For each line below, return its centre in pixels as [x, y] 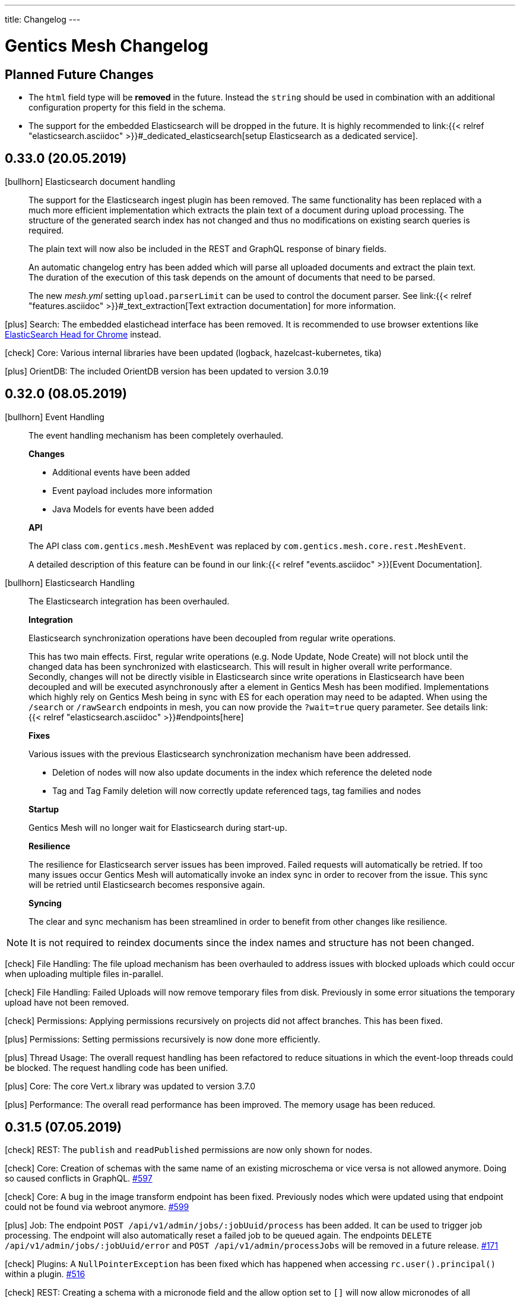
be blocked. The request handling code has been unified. [117, 1067]
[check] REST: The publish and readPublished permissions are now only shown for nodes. [188, 1150]
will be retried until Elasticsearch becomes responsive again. [147, 884]
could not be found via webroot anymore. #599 [97, 1207]
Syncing [45, 903]
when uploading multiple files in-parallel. [84, 973]
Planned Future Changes [79, 74]
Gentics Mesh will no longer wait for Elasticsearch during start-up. [158, 827]
